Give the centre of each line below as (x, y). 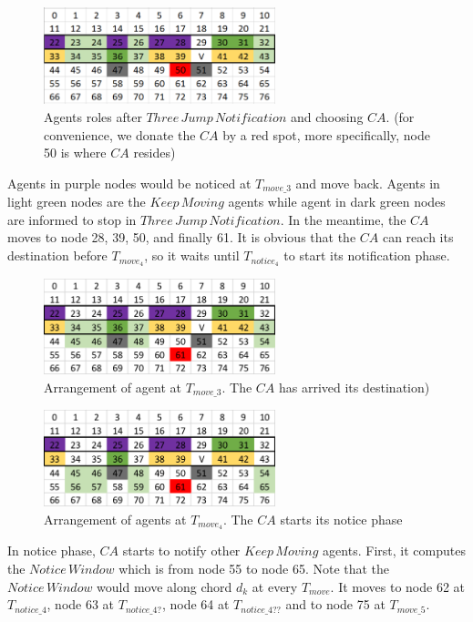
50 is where (75, 153)
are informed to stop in (72, 219)
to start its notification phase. (367, 255)
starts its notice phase (341, 519)
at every (275, 586)
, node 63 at (81, 604)
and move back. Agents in (368, 183)
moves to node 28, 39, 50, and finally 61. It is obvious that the (182, 237)
